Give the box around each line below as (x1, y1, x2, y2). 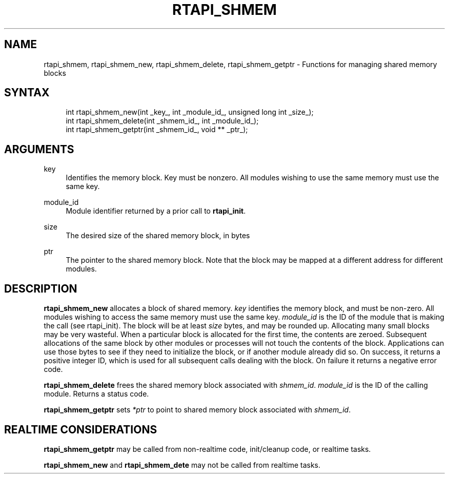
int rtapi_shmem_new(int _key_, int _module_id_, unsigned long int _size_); (66, 108, 314, 117)
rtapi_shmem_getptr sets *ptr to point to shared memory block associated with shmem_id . (44, 405, 351, 414)
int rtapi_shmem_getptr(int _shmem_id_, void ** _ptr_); (66, 125, 248, 134)
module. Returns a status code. (44, 389, 149, 399)
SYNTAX (4, 86, 50, 99)
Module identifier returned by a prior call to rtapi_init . (66, 206, 246, 216)
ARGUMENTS (4, 142, 74, 156)
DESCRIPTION (4, 282, 77, 295)
